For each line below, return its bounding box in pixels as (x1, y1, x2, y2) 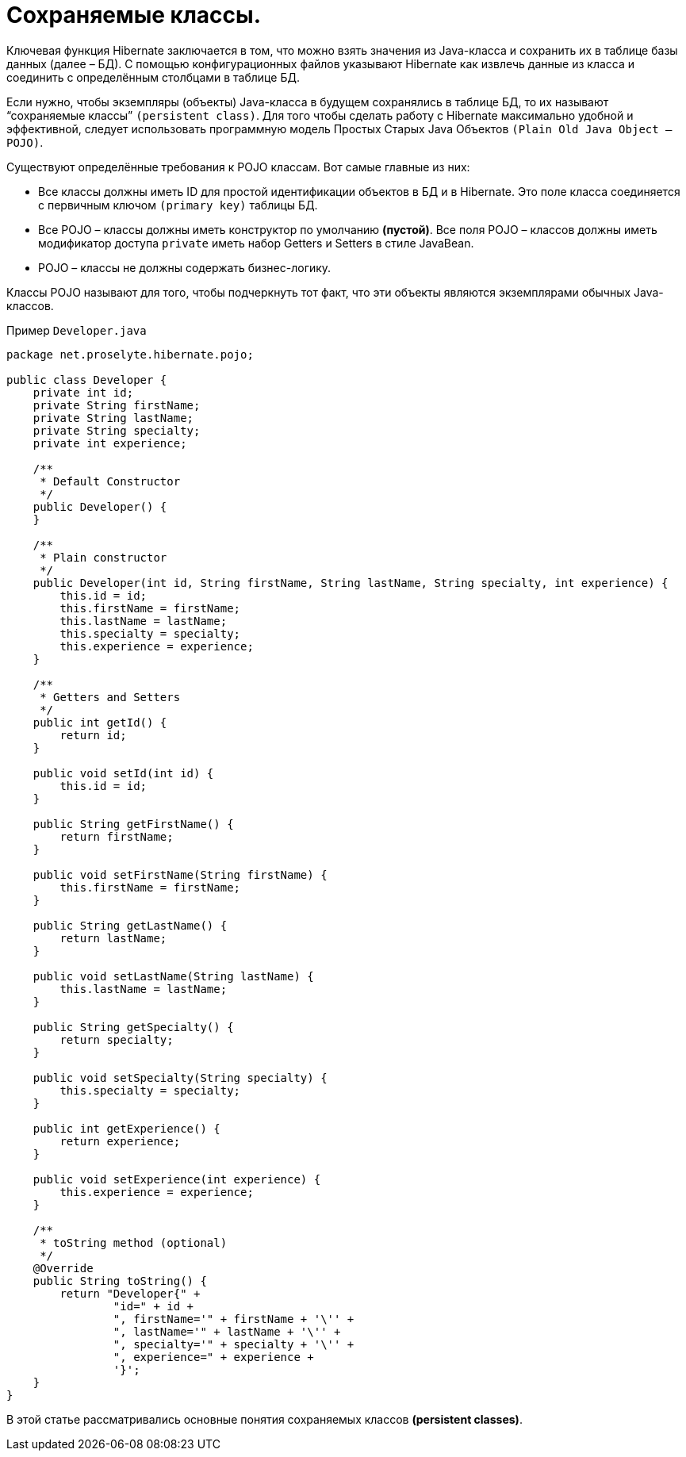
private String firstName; (33, 398, 201, 412)
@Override (33, 1261, 94, 1275)
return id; (59, 728, 127, 742)
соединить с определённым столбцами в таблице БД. (6, 70, 300, 84)
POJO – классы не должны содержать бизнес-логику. (38, 260, 332, 274)
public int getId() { (33, 715, 167, 729)
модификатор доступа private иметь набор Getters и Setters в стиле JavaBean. (38, 236, 474, 250)
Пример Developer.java (6, 323, 147, 337)
